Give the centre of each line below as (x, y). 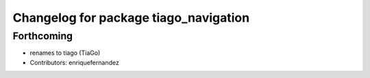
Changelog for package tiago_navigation (131, 18)
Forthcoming (43, 36)
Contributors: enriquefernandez (74, 62)
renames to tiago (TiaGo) (65, 53)
